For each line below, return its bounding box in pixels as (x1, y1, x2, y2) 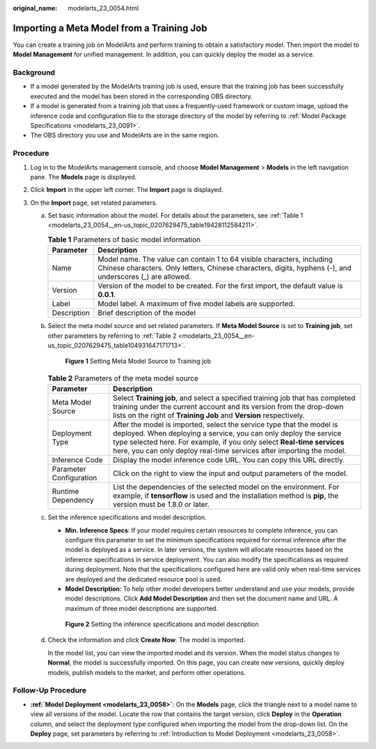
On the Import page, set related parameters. (30, 198, 158, 207)
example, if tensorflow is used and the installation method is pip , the (112, 491, 339, 500)
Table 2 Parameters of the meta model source (47, 373, 198, 383)
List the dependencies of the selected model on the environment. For (112, 482, 340, 492)
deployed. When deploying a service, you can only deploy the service (112, 429, 342, 438)
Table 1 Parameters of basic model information (47, 235, 201, 244)
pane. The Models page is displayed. (30, 172, 137, 181)
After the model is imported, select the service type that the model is (112, 420, 338, 429)
